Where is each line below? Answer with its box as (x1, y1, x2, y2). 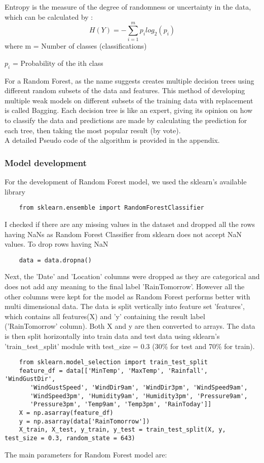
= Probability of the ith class (12, 57, 103, 68)
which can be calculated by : (5, 11, 93, 22)
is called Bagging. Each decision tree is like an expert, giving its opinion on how (5, 105, 253, 115)
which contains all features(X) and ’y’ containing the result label (5, 311, 205, 321)
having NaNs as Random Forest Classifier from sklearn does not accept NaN (5, 228, 242, 239)
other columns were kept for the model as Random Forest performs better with (5, 291, 250, 301)
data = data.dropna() (19, 256, 92, 264)
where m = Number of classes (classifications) (5, 41, 147, 51)
